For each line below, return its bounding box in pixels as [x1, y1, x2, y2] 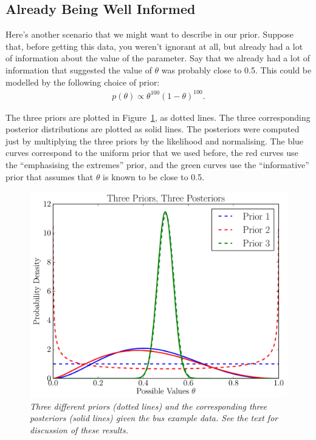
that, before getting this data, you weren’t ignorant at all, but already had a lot [5, 39, 303, 52]
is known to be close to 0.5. [103, 170, 205, 183]
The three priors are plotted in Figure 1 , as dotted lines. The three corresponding [5, 110, 311, 123]
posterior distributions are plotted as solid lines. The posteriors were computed [5, 123, 300, 135]
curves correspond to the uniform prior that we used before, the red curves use [5, 146, 298, 159]
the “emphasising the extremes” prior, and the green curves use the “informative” [5, 158, 309, 171]
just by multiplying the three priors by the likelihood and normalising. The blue [5, 134, 304, 147]
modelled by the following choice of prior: [5, 75, 160, 88]
